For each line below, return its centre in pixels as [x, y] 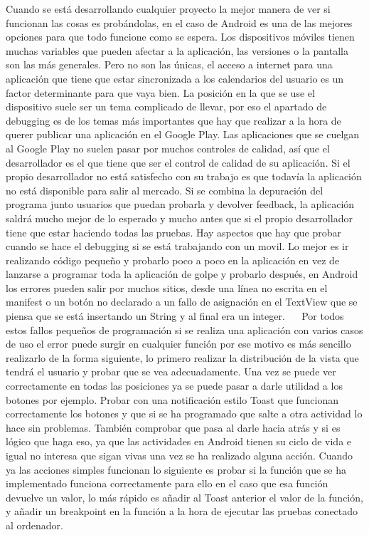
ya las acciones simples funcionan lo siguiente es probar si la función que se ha [176, 469]
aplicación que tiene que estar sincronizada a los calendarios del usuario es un [175, 78]
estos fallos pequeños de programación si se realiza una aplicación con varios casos [184, 329]
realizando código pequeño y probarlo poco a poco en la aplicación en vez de [173, 260]
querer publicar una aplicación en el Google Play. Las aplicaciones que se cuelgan [183, 134]
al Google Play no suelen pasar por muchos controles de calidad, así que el [168, 148]
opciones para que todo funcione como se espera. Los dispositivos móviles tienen [180, 37]
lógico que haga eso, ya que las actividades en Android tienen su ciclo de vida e [179, 441]
